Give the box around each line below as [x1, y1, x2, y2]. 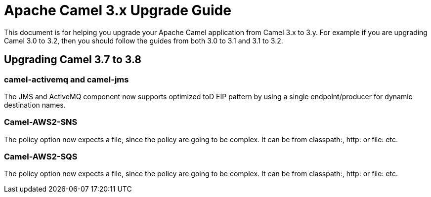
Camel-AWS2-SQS [4, 152, 78, 162]
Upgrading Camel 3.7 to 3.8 [4, 53, 141, 66]
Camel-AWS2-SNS [4, 117, 78, 127]
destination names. [4, 100, 66, 109]
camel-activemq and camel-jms [4, 74, 129, 84]
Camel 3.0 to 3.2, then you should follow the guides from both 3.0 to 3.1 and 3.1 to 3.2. [4, 36, 283, 45]
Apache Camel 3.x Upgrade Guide [4, 2, 231, 19]
